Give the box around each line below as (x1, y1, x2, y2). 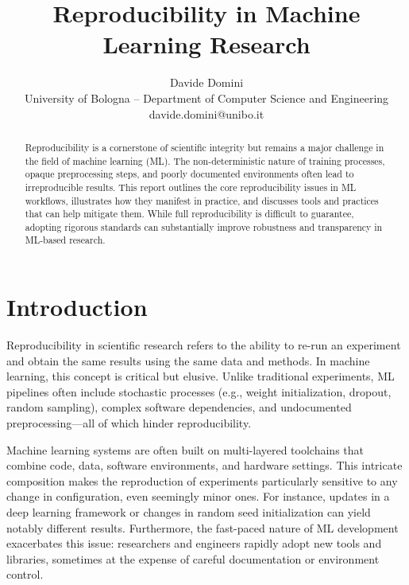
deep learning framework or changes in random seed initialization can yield (6, 504, 371, 521)
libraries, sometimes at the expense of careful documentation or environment (6, 550, 380, 567)
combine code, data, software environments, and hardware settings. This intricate (6, 457, 403, 474)
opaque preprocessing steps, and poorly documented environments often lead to (25, 167, 354, 181)
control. (6, 566, 44, 583)
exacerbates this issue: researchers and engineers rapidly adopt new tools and (6, 535, 382, 552)
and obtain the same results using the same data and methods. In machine (6, 352, 370, 369)
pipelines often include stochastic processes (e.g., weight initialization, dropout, (6, 383, 392, 400)
